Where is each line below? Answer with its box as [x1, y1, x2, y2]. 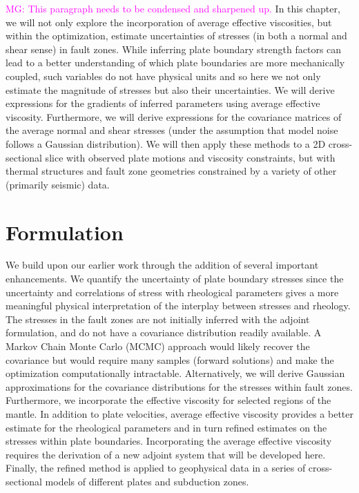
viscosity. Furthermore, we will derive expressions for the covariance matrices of [6, 109, 342, 124]
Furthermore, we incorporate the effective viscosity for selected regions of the [6, 393, 331, 407]
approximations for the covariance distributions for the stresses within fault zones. [6, 379, 353, 394]
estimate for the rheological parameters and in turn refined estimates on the [6, 420, 327, 434]
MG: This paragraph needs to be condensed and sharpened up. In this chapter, [6, 1, 340, 15]
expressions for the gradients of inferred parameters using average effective [6, 96, 320, 110]
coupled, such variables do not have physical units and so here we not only [6, 68, 321, 83]
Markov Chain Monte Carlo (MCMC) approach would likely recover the [6, 339, 310, 353]
